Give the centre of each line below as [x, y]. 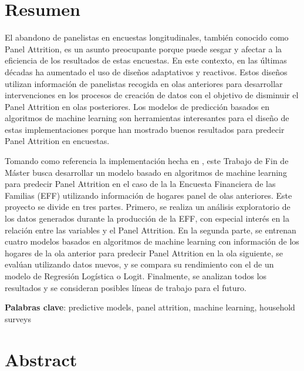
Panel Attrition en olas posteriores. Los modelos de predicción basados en [137, 106]
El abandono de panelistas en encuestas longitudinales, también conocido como [147, 37]
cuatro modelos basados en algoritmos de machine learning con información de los [152, 241]
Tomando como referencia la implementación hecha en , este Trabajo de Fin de [147, 161]
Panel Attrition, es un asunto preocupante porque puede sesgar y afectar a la [143, 49]
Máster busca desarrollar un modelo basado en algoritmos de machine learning [146, 172]
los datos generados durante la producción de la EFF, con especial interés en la [147, 218]
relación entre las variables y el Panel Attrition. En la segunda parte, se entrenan [151, 230]
